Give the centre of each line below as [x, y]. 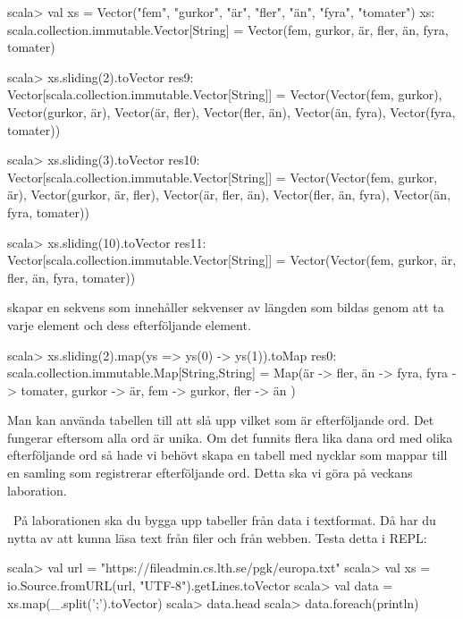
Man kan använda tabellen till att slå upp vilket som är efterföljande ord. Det [221, 420]
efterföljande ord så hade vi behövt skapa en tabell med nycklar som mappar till [227, 455]
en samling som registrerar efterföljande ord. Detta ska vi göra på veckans [210, 473]
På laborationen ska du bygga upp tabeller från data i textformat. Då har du [224, 520]
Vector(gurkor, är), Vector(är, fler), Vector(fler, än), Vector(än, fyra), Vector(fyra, [231, 111]
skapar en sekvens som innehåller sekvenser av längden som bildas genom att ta [226, 307]
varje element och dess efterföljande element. [129, 324]
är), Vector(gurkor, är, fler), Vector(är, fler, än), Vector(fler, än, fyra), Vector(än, [229, 195]
